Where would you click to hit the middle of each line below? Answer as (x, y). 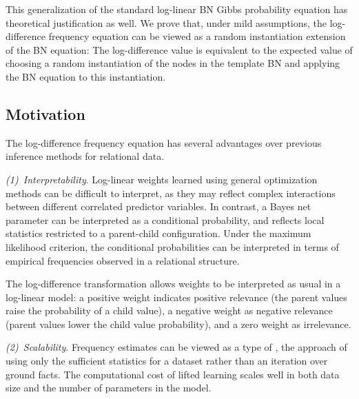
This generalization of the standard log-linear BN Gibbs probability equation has (177, 9)
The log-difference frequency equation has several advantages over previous (164, 142)
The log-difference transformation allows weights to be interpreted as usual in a (173, 284)
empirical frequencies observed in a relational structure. (123, 260)
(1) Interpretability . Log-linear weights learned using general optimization (162, 179)
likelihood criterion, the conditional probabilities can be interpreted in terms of (172, 246)
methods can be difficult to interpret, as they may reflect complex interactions (171, 193)
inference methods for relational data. (85, 156)
